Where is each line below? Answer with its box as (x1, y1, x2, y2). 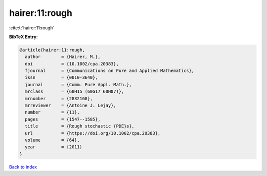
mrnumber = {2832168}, (25, 96, 93, 101)
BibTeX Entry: (9, 34, 38, 40)
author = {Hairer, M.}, (25, 54, 101, 59)
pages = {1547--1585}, (25, 117, 101, 122)
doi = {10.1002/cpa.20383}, (25, 61, 119, 66)
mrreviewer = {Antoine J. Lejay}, (25, 103, 116, 109)
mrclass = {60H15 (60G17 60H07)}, (25, 89, 124, 94)
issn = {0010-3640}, (25, 75, 98, 80)
